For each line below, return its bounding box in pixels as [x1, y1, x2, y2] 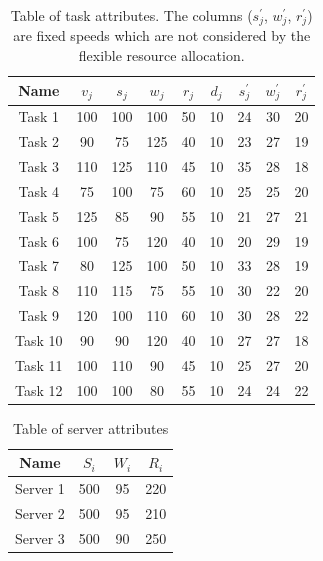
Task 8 [18, 280, 60, 301]
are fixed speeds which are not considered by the [13, 25, 311, 46]
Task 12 [15, 379, 63, 400]
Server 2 [15, 503, 65, 523]
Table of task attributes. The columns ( [10, 5, 253, 25]
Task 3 [18, 156, 60, 177]
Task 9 [18, 305, 60, 326]
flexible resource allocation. [78, 45, 245, 66]
